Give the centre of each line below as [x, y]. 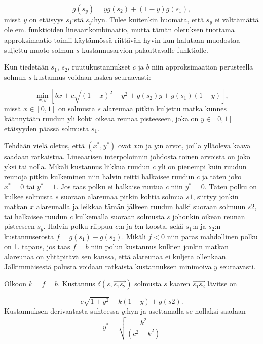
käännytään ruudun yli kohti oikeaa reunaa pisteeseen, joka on [101, 118]
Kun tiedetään [26, 67]
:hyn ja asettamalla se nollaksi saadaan [185, 311]
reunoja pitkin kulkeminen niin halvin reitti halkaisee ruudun [99, 176]
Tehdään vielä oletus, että [44, 145]
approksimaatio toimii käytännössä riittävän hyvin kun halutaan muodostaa [122, 40]
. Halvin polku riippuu [78, 226]
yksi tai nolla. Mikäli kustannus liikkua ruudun [77, 166]
